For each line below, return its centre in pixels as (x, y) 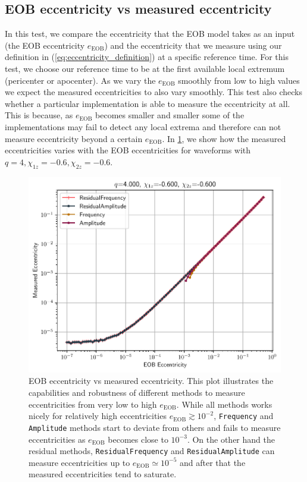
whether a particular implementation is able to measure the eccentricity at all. (148, 103)
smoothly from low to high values (239, 80)
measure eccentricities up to (79, 462)
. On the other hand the (231, 439)
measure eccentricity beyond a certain (74, 138)
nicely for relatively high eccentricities (98, 416)
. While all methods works (224, 404)
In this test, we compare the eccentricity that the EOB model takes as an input (150, 34)
